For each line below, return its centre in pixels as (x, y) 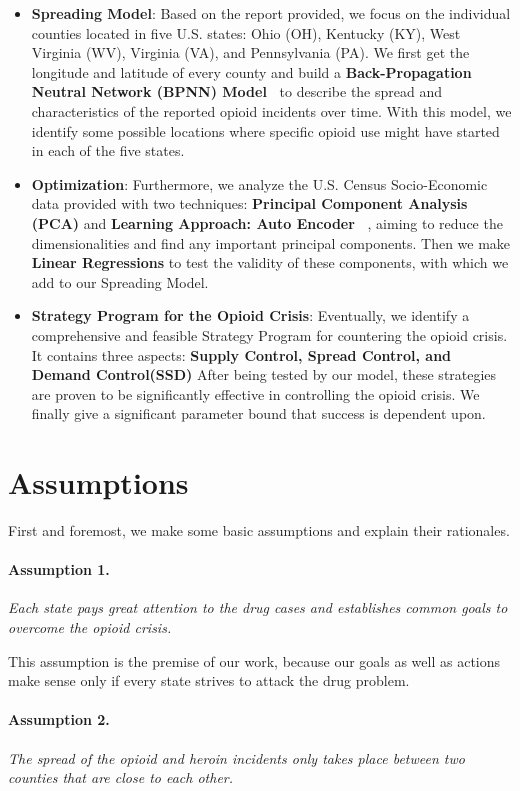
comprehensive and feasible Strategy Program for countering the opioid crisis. (269, 334)
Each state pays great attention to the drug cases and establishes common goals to (258, 607)
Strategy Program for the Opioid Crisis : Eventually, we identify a (250, 315)
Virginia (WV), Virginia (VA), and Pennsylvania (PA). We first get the (250, 52)
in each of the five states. (108, 150)
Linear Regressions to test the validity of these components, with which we (270, 262)
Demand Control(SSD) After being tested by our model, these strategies (264, 374)
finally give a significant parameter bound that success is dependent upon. (258, 413)
